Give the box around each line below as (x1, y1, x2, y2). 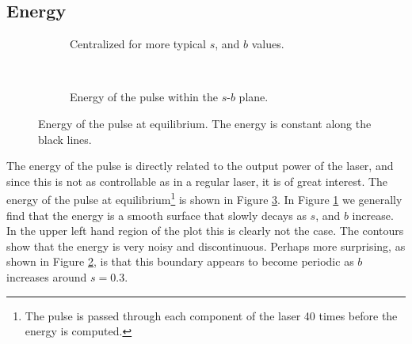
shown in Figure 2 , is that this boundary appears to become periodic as (6, 253, 354, 270)
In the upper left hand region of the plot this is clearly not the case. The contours (6, 222, 404, 239)
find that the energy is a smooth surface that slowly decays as (6, 206, 307, 223)
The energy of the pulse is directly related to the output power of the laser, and (6, 157, 394, 174)
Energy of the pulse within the (70, 89, 218, 105)
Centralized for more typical (70, 36, 207, 52)
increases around (6, 268, 87, 285)
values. (251, 36, 284, 52)
